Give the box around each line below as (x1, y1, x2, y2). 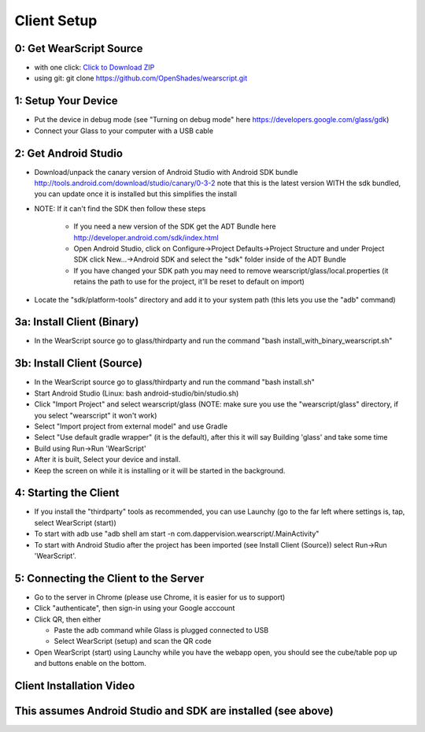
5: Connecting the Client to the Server (14, 571, 205, 585)
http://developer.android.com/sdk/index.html (73, 232, 220, 242)
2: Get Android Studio (14, 147, 124, 160)
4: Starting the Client (14, 486, 120, 500)
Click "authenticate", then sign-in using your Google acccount (34, 604, 235, 613)
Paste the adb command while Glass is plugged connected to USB (54, 626, 269, 635)
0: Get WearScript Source (14, 42, 143, 55)
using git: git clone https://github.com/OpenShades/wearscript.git (34, 73, 248, 83)
